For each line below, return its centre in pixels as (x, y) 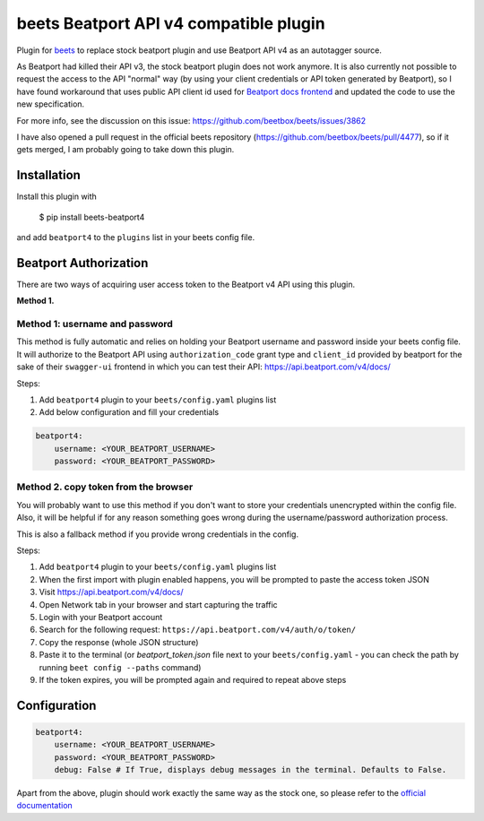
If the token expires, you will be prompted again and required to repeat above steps (193, 679)
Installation (48, 175)
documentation (45, 806)
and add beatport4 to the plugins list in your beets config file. (136, 237)
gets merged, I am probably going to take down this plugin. (125, 150)
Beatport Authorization (82, 263)
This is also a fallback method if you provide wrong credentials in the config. (158, 534)
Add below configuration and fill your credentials (129, 412)
